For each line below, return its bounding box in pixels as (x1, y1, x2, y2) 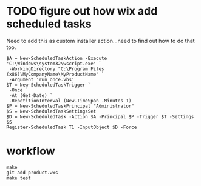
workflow (6, 144, 55, 158)
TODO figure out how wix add (6, 4, 158, 18)
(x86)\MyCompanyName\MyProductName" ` (6, 71, 104, 77)
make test (6, 174, 32, 181)
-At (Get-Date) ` (9, 92, 53, 98)
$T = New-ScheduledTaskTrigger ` (6, 82, 91, 88)
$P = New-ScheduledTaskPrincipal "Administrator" (6, 103, 135, 109)
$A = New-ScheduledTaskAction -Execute (6, 55, 107, 61)
